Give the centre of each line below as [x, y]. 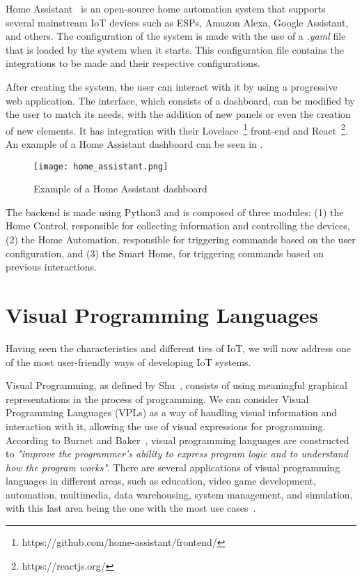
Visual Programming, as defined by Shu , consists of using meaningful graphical [176, 385]
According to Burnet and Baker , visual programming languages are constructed [178, 440]
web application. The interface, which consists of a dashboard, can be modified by [180, 100]
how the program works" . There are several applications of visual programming [173, 467]
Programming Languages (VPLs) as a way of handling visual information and [172, 412]
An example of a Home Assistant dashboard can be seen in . [134, 144]
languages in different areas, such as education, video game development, [161, 481]
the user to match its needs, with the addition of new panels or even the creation [178, 114]
